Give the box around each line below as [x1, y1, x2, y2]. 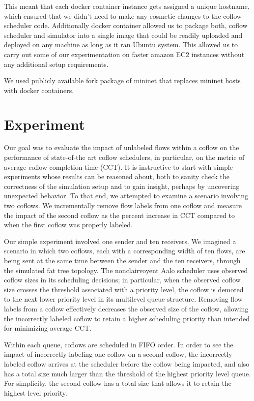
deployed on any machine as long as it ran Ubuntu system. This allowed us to [4, 39, 238, 50]
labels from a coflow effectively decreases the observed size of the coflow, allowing [4, 303, 249, 313]
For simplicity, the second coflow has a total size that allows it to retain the [4, 378, 232, 388]
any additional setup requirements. [4, 59, 109, 69]
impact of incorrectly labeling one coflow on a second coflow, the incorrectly [4, 349, 232, 359]
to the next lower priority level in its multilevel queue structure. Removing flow [4, 294, 243, 304]
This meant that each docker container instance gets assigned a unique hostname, [4, 1, 250, 11]
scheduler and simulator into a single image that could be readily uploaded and [4, 30, 243, 40]
